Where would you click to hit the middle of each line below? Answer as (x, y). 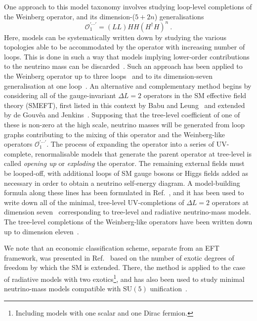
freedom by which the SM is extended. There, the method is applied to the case (125, 267)
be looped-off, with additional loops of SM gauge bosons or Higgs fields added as (126, 173)
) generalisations (179, 16)
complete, (19, 153)
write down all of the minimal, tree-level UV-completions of (94, 202)
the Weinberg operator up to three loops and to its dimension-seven (108, 76)
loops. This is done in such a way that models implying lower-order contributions (127, 56)
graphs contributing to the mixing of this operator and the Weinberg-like (114, 134)
